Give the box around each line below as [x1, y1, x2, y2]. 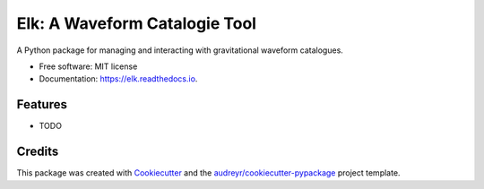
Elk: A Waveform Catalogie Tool [16, 13, 257, 33]
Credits [16, 144, 59, 159]
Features [16, 97, 67, 112]
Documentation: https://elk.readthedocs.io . [39, 73, 198, 84]
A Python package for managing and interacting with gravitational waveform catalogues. [16, 45, 344, 56]
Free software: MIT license [39, 61, 138, 72]
